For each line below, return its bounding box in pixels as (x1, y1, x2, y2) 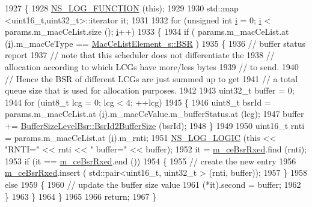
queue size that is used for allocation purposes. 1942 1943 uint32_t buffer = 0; (5, 84, 295, 97)
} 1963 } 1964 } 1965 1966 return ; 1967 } (5, 190, 157, 202)
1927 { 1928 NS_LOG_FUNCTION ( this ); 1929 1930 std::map (5, 2, 239, 14)
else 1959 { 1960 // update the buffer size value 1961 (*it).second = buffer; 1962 (5, 178, 301, 190)
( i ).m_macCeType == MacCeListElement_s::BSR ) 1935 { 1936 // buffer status (5, 37, 306, 49)
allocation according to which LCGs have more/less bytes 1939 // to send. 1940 (5, 60, 299, 73)
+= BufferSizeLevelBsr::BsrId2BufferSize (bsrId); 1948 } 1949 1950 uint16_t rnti (5, 119, 305, 131)
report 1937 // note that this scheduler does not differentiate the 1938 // (5, 49, 275, 61)
